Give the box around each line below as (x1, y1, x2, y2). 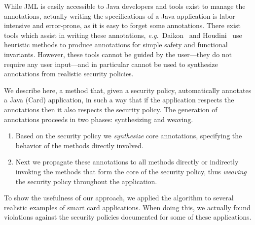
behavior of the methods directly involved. (15, 140, 144, 150)
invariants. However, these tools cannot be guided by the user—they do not (4, 49, 232, 59)
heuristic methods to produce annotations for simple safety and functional (4, 39, 228, 50)
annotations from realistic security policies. (4, 68, 134, 79)
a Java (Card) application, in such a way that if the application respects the (4, 95, 234, 105)
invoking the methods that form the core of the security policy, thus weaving (15, 166, 247, 176)
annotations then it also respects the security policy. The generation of (4, 104, 218, 114)
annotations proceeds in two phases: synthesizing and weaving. (4, 114, 193, 124)
